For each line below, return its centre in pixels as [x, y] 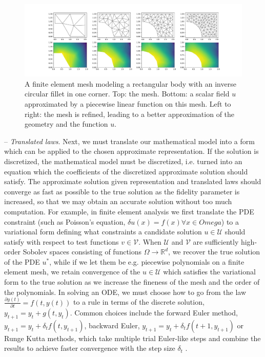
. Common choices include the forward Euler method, [154, 312]
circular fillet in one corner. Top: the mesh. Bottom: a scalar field [127, 94]
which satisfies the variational [209, 272]
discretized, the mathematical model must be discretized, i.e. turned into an [123, 161]
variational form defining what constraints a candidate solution [103, 232]
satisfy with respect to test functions [62, 241]
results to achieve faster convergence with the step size [90, 348]
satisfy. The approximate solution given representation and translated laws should [133, 181]
